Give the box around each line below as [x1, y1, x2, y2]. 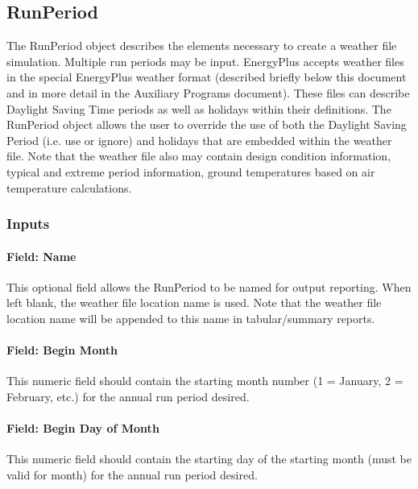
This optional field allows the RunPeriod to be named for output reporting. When [6, 278, 412, 295]
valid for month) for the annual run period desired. [6, 466, 258, 483]
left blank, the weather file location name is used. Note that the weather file [6, 294, 382, 311]
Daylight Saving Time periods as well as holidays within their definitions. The [6, 100, 391, 117]
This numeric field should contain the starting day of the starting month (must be [6, 450, 412, 467]
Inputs [6, 213, 50, 234]
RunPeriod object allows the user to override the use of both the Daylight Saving [6, 116, 407, 133]
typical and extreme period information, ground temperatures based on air [6, 163, 375, 180]
